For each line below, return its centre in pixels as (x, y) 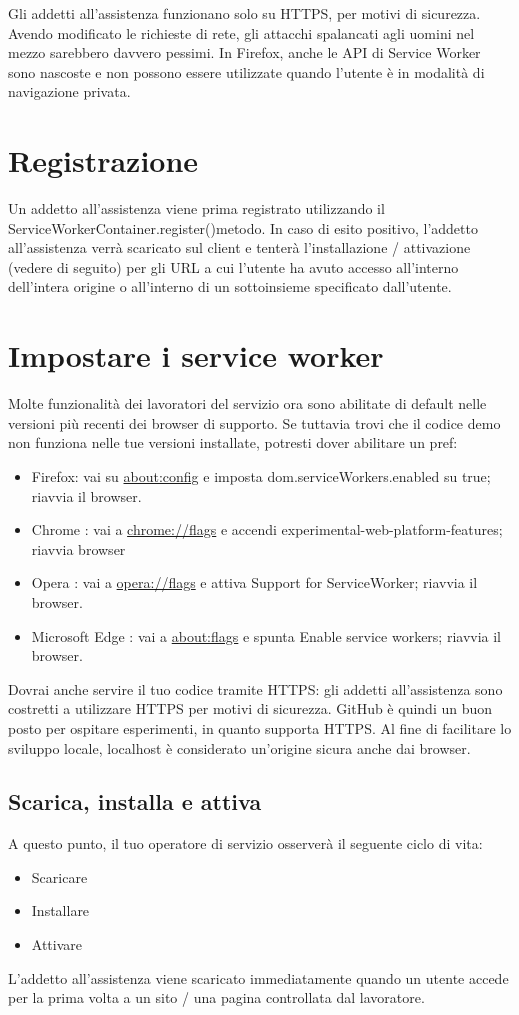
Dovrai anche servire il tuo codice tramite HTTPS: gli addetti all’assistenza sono (255, 688)
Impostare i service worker (196, 355)
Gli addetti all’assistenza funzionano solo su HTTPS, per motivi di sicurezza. (244, 13)
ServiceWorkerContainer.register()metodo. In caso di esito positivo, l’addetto (243, 227)
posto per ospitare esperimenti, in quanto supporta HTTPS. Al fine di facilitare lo (260, 727)
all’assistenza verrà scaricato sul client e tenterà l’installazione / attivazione (239, 247)
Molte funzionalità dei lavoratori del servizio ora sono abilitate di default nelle (247, 403)
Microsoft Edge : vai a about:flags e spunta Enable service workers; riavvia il (266, 635)
